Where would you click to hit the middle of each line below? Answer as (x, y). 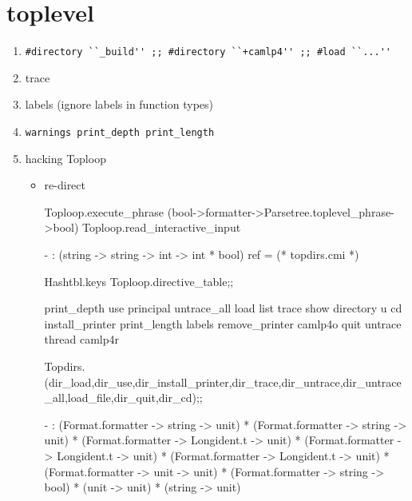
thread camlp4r (82, 339)
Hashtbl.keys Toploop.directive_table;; (139, 281)
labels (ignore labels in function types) (119, 104)
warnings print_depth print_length (120, 132)
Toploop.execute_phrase (104, 211)
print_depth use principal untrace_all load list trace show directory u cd (223, 308)
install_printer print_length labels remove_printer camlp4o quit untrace (223, 323)
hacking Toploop (65, 158)
